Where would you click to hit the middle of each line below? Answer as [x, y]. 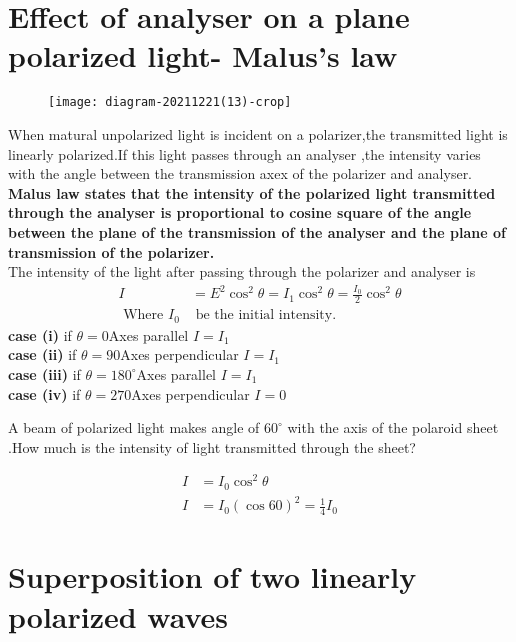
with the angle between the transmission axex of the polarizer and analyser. [240, 173]
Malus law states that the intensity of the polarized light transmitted [252, 192]
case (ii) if [42, 354]
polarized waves [118, 615]
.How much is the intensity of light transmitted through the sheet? [212, 446]
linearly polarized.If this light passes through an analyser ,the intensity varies [244, 153]
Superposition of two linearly [212, 576]
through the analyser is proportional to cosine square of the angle [240, 212]
